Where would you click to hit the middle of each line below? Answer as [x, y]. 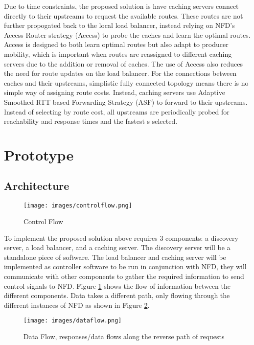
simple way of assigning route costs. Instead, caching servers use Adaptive [115, 92]
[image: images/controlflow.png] [78, 206]
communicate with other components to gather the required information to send [124, 276]
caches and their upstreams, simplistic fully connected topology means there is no [126, 82]
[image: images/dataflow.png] [73, 321]
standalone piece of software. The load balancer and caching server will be [115, 257]
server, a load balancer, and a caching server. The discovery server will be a [117, 247]
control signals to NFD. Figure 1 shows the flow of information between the [117, 286]
